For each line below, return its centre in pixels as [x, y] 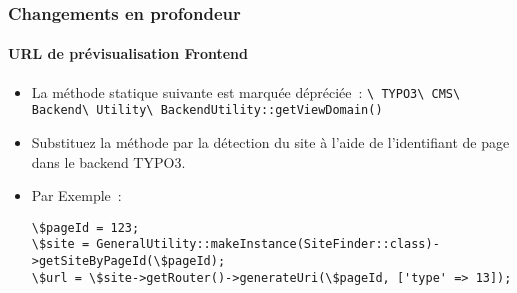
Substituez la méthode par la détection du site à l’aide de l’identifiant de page [270, 141]
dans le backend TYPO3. [108, 161]
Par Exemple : [76, 195]
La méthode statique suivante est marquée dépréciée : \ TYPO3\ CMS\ [246, 91]
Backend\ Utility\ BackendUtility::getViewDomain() [207, 110]
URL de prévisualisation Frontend [128, 53]
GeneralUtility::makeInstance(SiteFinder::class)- [268, 244]
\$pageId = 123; [85, 227]
